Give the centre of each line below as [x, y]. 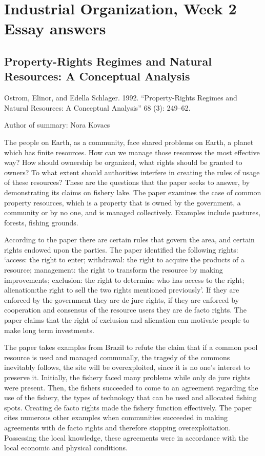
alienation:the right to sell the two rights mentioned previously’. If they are [122, 290]
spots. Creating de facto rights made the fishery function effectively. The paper [128, 407]
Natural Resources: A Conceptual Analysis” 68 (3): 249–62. [97, 107]
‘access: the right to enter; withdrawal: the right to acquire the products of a [124, 260]
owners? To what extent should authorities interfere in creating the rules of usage [132, 172]
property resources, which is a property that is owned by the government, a [123, 202]
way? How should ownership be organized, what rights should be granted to [123, 162]
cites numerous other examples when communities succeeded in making [116, 417]
